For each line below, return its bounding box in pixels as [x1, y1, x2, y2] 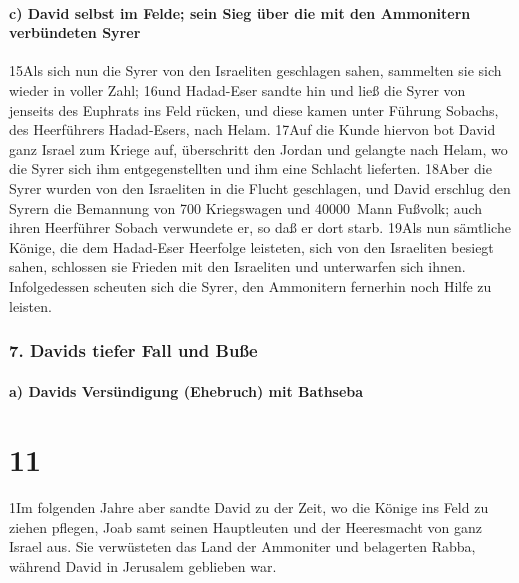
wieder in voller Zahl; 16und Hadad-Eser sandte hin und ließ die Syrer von [9, 79, 466, 100]
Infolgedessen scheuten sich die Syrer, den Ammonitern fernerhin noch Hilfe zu [9, 275, 492, 296]
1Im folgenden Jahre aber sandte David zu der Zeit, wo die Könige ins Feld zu [9, 497, 489, 518]
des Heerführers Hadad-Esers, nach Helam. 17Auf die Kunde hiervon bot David [9, 119, 496, 140]
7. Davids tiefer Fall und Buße [9, 338, 258, 363]
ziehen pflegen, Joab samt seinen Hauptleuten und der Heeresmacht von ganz [9, 516, 482, 537]
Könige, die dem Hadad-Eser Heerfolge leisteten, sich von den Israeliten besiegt [9, 236, 494, 257]
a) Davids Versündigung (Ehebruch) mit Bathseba [9, 380, 364, 401]
